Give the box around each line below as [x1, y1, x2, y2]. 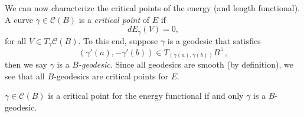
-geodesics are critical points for [54, 69, 169, 82]
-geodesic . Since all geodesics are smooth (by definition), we [78, 58, 293, 71]
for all [5, 34, 27, 46]
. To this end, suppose [78, 34, 158, 46]
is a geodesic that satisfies [167, 34, 261, 46]
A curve [5, 13, 33, 25]
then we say [5, 58, 48, 71]
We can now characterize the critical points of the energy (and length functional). [5, 2, 300, 14]
